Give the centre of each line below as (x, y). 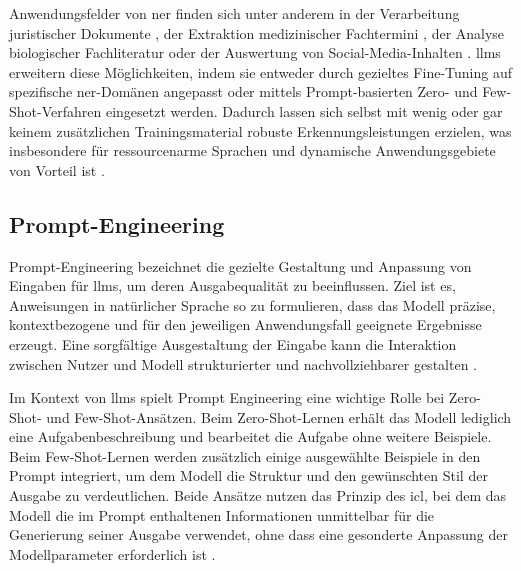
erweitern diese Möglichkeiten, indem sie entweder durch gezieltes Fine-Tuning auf (261, 71)
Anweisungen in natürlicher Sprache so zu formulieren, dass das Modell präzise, (252, 304)
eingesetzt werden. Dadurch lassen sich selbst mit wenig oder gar (304, 110)
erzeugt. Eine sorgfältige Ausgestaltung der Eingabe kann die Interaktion (233, 343)
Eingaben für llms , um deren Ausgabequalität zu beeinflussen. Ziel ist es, (232, 285)
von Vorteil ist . (57, 169)
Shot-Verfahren (55, 110)
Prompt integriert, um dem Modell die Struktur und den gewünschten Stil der (248, 475)
